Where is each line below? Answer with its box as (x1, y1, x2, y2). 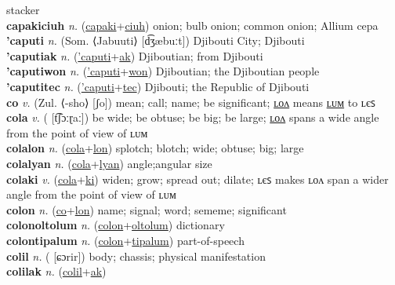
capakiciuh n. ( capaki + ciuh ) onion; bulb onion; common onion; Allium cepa (6, 16, 379, 33)
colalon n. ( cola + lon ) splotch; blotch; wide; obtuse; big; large (6, 140, 304, 156)
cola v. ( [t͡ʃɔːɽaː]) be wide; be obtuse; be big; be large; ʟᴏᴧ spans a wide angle (6, 109, 379, 126)
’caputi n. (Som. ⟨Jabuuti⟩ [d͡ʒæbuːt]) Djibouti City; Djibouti (6, 32, 305, 49)
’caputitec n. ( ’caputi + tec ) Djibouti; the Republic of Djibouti (6, 78, 310, 94)
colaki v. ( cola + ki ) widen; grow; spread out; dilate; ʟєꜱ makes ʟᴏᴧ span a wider (6, 170, 389, 187)
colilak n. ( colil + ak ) (6, 263, 107, 280)
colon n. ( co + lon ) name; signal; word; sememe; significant (6, 201, 287, 217)
